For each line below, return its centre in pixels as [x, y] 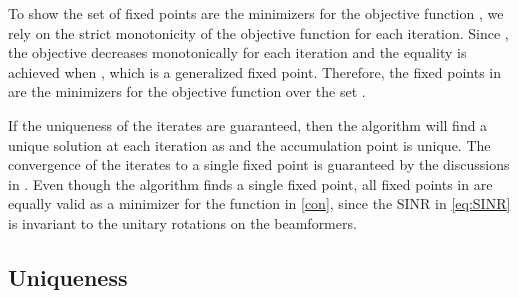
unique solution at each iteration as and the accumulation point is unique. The [249, 144]
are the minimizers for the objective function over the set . [187, 91]
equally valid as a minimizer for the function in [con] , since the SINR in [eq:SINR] [259, 203]
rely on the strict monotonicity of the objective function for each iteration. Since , [258, 32]
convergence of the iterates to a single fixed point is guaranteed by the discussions [259, 164]
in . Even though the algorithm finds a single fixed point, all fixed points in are [250, 183]
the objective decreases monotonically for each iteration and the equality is [237, 52]
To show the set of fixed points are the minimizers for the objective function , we [256, 13]
